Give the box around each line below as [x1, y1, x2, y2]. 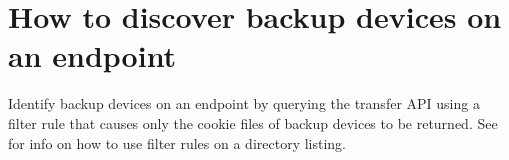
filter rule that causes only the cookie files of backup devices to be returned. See [8, 112, 498, 133]
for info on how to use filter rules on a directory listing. [8, 132, 347, 153]
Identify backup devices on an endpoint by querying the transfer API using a [8, 93, 480, 114]
